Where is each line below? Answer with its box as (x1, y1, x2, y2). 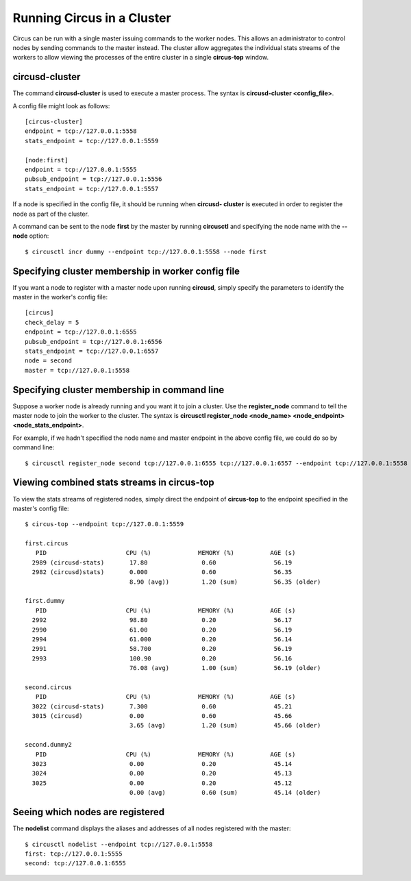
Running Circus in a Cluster (12, 10, 171, 25)
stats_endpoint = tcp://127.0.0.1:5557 (25, 185, 159, 193)
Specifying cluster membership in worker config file (12, 265, 240, 277)
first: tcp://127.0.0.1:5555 (25, 849, 123, 858)
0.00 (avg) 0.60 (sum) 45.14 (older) (129, 789, 321, 797)
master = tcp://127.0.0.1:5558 (25, 367, 130, 374)
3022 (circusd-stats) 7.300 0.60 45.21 (32, 702, 292, 710)
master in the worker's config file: (12, 293, 108, 301)
